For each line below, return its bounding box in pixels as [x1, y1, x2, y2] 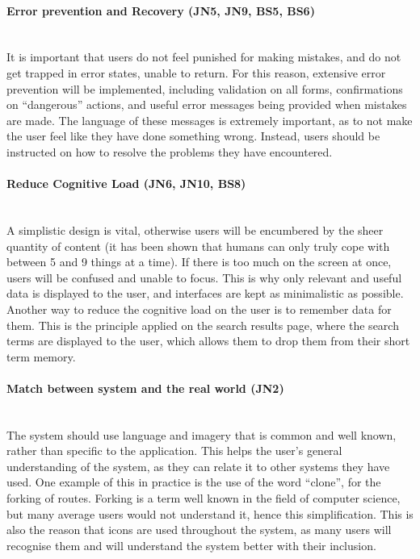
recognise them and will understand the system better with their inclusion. [6, 536, 376, 553]
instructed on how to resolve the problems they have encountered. [6, 143, 333, 160]
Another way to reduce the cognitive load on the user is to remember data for [6, 300, 392, 317]
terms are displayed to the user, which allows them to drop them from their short [6, 332, 410, 349]
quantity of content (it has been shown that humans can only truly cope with [6, 237, 390, 254]
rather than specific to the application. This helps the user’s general [6, 442, 342, 459]
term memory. [6, 348, 76, 365]
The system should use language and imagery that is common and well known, [6, 426, 397, 443]
